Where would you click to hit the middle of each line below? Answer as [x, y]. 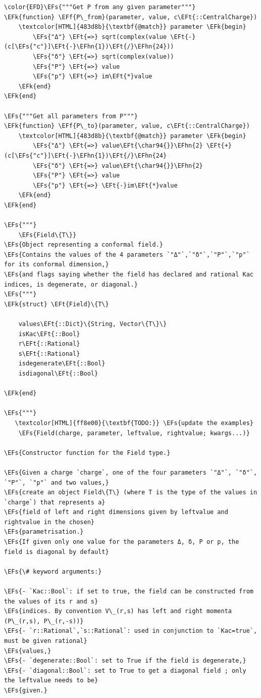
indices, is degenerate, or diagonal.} [71, 284]
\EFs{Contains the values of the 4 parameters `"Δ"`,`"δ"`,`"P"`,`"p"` [127, 254]
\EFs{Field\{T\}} [47, 235]
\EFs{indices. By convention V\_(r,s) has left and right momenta [118, 611]
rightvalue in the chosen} [49, 522]
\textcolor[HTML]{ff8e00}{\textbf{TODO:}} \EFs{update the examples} [134, 423]
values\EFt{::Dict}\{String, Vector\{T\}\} [93, 324]
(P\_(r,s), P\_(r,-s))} [44, 621]
